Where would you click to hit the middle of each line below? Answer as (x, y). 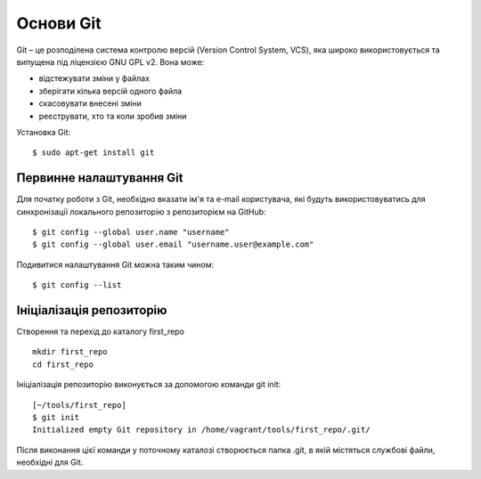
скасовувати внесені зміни (90, 103)
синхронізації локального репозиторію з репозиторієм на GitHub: (141, 211)
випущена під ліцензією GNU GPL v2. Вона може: (110, 61)
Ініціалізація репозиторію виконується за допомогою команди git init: (149, 385)
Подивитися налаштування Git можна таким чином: (115, 264)
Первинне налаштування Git (100, 178)
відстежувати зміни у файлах (94, 78)
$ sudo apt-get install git (94, 153)
